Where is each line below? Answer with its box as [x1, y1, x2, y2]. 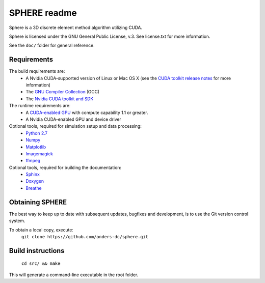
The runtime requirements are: [9, 103, 71, 109]
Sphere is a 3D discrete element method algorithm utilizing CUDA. [9, 25, 142, 30]
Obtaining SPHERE [9, 198, 67, 206]
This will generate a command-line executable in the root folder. [9, 272, 138, 278]
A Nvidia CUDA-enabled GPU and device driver [26, 116, 121, 122]
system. [9, 218, 26, 224]
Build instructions [9, 246, 65, 255]
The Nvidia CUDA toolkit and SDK [26, 96, 94, 102]
